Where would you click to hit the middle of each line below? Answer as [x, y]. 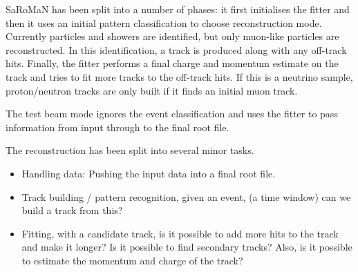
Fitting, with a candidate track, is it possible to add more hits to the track [180, 233]
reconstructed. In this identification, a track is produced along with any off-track [176, 49]
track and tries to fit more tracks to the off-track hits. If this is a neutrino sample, [179, 76]
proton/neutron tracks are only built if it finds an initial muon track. [152, 90]
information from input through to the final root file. [117, 127]
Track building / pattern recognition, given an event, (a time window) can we [186, 196]
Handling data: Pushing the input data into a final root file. [149, 173]
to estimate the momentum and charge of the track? [132, 260]
